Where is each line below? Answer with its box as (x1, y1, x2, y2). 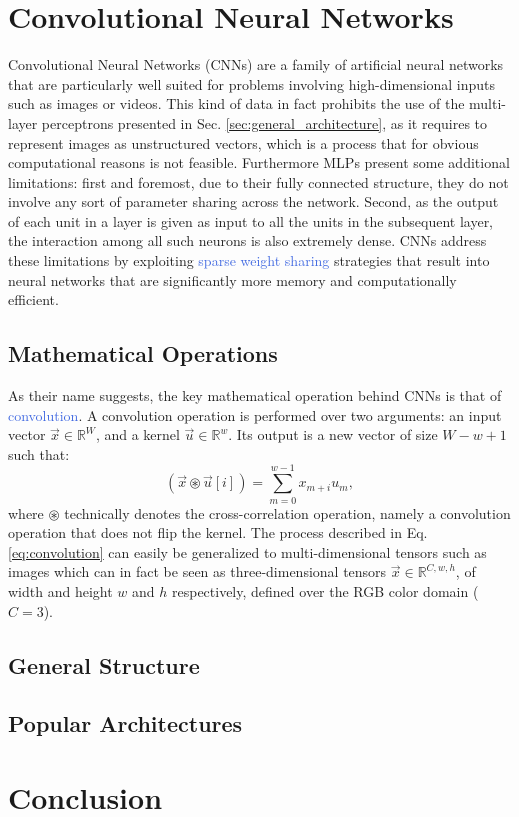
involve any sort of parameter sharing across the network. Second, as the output (8, 191, 499, 212)
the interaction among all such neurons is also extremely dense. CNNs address (8, 230, 487, 251)
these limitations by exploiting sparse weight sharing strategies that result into (8, 250, 490, 271)
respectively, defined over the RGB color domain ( (171, 580, 479, 601)
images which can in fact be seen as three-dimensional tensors (8, 561, 387, 582)
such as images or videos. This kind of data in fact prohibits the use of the (8, 93, 465, 114)
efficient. (8, 289, 59, 310)
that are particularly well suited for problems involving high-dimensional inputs (8, 73, 496, 94)
